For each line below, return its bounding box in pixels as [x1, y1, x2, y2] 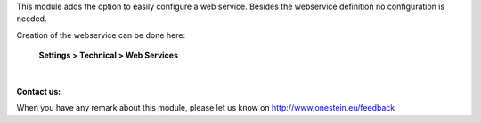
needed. [16, 13, 47, 24]
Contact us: [16, 86, 61, 96]
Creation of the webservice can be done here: [16, 29, 186, 40]
